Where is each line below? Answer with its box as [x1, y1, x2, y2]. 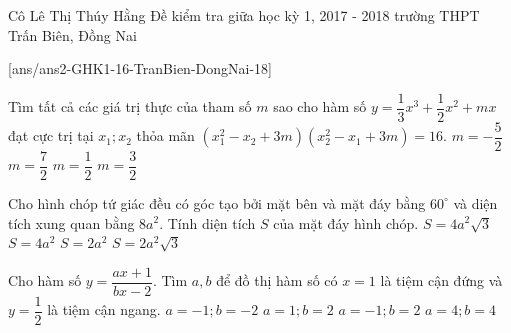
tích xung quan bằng [8, 212, 135, 233]
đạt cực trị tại [8, 125, 94, 146]
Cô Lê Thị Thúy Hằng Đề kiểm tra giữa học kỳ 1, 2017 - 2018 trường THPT [8, 5, 480, 25]
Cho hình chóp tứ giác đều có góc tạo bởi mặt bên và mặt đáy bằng [8, 192, 426, 213]
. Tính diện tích [159, 212, 256, 233]
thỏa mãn [136, 125, 195, 146]
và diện [453, 192, 498, 213]
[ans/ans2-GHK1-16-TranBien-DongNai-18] [8, 58, 272, 79]
